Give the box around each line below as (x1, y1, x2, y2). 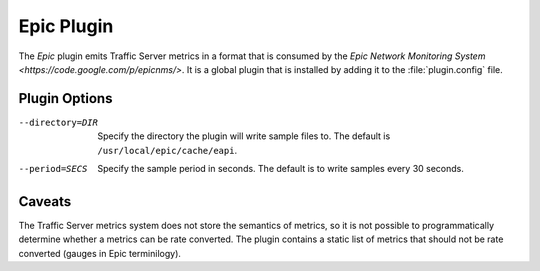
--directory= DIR (18, 116, 99, 128)
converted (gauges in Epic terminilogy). (18, 247, 182, 259)
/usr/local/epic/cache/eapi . (97, 144, 238, 156)
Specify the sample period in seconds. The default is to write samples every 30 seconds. (97, 163, 465, 175)
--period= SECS (18, 163, 88, 175)
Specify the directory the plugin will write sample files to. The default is (97, 130, 391, 142)
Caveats (18, 193, 72, 210)
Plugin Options (18, 90, 113, 107)
